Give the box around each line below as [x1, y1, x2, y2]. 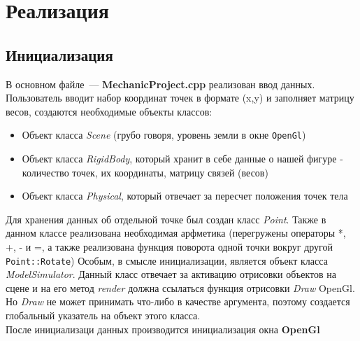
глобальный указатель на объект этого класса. [6, 308, 201, 323]
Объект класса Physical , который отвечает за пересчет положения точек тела [22, 188, 348, 203]
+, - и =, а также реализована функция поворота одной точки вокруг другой [6, 239, 333, 253]
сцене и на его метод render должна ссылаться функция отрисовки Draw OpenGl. [6, 280, 355, 295]
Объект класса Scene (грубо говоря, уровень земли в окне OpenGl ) [22, 127, 306, 142]
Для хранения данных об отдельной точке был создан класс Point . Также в [6, 211, 326, 226]
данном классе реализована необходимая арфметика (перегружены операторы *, [6, 225, 346, 240]
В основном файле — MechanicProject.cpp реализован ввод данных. [6, 76, 315, 91]
